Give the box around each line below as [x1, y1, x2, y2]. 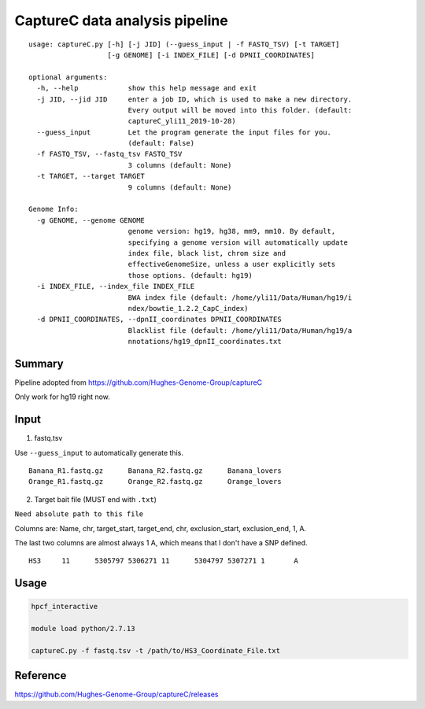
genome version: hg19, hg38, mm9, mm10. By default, [128, 227, 336, 236]
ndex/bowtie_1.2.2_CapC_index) [128, 304, 249, 312]
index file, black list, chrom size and [128, 249, 286, 257]
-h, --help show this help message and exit [36, 83, 257, 93]
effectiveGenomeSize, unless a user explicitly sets [128, 260, 336, 269]
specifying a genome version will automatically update [128, 238, 349, 247]
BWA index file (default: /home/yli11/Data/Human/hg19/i [128, 293, 353, 302]
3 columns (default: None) [128, 161, 232, 169]
